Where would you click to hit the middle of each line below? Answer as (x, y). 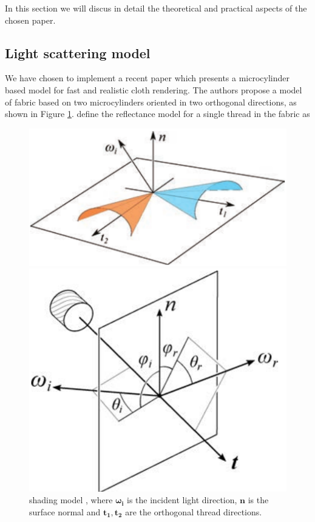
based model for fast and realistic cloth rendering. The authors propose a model (154, 89)
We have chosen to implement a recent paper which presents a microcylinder (147, 78)
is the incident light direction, (182, 500)
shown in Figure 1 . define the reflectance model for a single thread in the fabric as (157, 114)
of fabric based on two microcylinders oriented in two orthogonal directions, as (151, 102)
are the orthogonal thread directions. (194, 512)
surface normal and (65, 512)
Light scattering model (78, 52)
